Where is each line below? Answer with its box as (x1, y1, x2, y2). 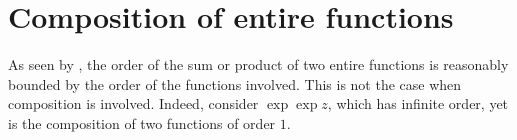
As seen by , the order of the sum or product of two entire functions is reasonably (8, 54, 509, 75)
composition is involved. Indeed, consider (8, 93, 259, 114)
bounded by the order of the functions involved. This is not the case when (8, 73, 462, 94)
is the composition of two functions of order (8, 112, 276, 133)
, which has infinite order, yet (327, 93, 509, 114)
